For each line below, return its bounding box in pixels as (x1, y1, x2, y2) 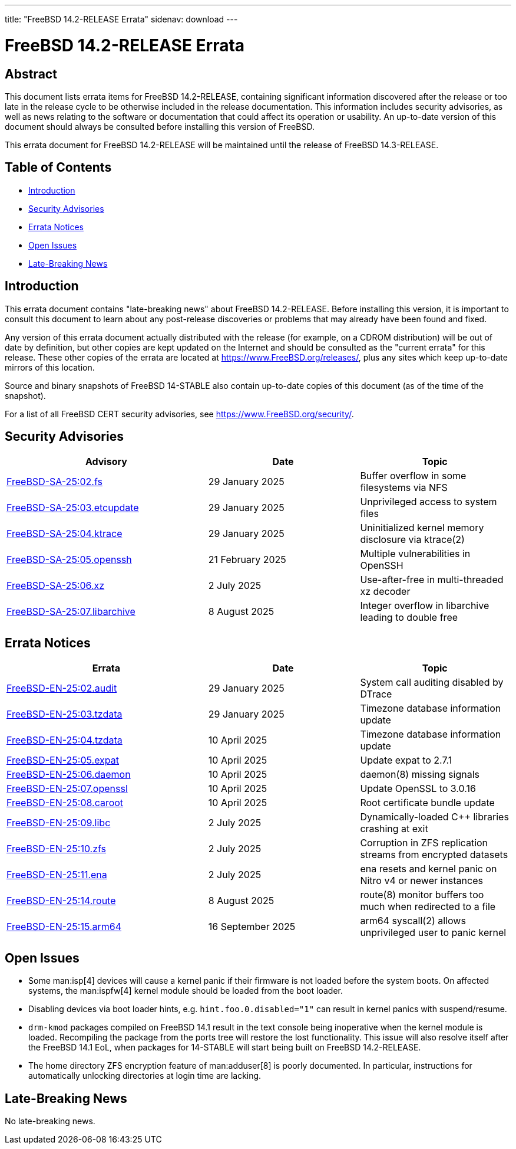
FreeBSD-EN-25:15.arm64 (6, 921, 122, 933)
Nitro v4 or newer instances (360, 875, 483, 887)
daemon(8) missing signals (360, 768, 479, 781)
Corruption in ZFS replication (360, 837, 488, 849)
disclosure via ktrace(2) (360, 533, 465, 546)
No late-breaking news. (5, 1115, 95, 1126)
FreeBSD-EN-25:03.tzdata (6, 708, 123, 721)
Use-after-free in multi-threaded (360, 574, 504, 586)
